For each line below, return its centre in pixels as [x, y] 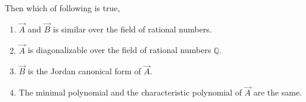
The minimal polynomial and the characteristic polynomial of [130, 92]
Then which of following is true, [62, 8]
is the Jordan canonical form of [85, 71]
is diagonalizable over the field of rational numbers [119, 50]
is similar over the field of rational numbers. [132, 29]
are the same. [278, 92]
